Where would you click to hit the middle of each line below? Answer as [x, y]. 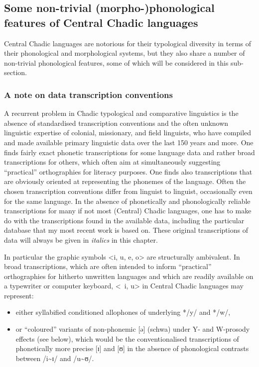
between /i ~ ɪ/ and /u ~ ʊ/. [55, 358]
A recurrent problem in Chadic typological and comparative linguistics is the [121, 113]
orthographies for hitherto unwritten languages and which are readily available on [129, 276]
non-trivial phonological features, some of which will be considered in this [116, 62]
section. [15, 72]
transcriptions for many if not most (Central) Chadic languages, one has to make [128, 211]
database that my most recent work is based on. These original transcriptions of [126, 230]
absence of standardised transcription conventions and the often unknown [116, 123]
